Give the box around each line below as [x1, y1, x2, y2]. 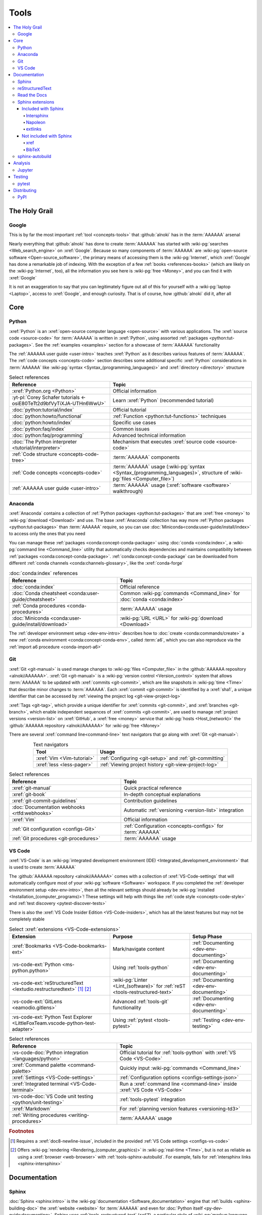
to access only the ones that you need [9, 531, 86, 537]
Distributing [13, 187, 36, 193]
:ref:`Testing [192, 1016, 220, 1023]
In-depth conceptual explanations [124, 791, 201, 798]
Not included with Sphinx [22, 133, 72, 139]
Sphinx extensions [17, 99, 54, 104]
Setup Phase [192, 933, 223, 940]
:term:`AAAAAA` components [113, 454, 180, 461]
